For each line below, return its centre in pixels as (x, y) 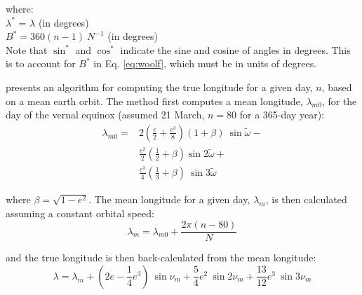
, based (337, 87)
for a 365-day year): (282, 115)
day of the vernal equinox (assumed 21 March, (105, 115)
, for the (339, 101)
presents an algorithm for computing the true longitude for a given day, (159, 87)
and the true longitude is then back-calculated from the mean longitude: (161, 258)
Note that (27, 49)
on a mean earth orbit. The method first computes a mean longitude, (154, 101)
